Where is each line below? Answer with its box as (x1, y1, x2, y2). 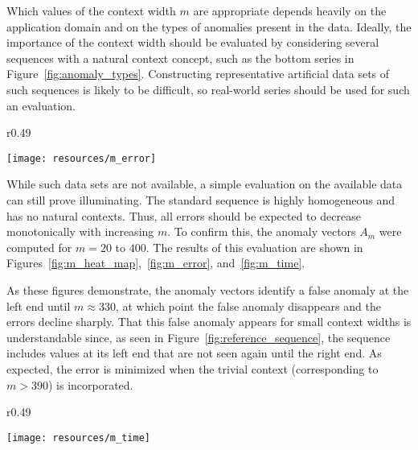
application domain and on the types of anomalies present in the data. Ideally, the (6, 18, 412, 35)
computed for (6, 238, 72, 255)
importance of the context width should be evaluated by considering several (6, 34, 379, 51)
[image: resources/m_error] (6, 152, 157, 164)
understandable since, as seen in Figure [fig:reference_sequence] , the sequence (6, 328, 391, 345)
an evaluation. (6, 97, 76, 114)
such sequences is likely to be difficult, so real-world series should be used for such (6, 81, 410, 97)
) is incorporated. (47, 376, 133, 393)
